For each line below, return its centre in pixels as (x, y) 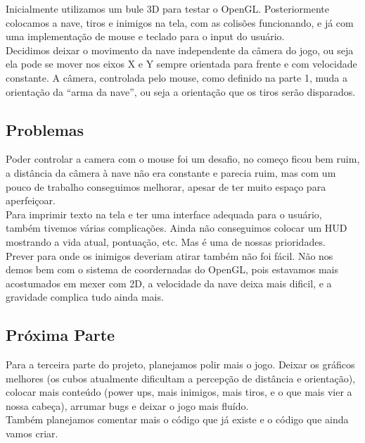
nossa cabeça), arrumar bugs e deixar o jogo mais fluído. (127, 405)
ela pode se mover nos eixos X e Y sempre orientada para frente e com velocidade (181, 64)
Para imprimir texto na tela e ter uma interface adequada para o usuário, (164, 214)
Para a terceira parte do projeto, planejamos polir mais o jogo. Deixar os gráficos (180, 364)
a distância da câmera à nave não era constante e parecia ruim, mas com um (171, 172)
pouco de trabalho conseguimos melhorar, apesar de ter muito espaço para (166, 186)
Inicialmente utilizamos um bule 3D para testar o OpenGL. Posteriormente (167, 8)
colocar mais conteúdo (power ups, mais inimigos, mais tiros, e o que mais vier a (179, 392)
